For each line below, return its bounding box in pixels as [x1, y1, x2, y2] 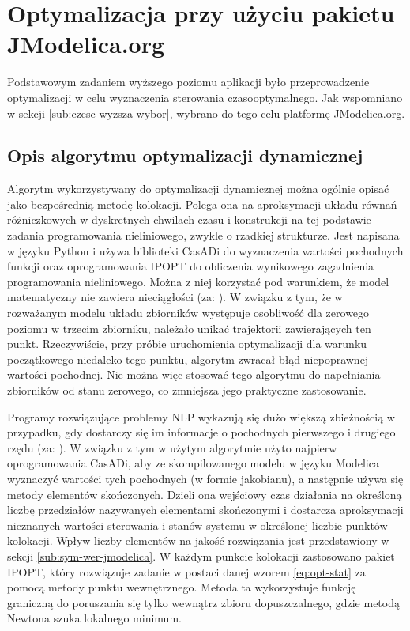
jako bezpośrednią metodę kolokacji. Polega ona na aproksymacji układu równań [7, 195, 397, 212]
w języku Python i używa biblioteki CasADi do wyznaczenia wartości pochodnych [7, 242, 404, 259]
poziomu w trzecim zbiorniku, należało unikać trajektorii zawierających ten [7, 319, 371, 336]
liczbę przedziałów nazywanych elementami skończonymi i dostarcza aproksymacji [7, 501, 404, 518]
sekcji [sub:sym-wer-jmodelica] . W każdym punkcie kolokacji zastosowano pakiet [7, 547, 395, 564]
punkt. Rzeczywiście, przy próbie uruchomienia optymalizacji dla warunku [7, 335, 367, 352]
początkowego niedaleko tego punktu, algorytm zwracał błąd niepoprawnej [7, 350, 369, 367]
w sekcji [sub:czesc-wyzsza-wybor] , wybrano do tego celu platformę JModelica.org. [7, 104, 405, 121]
